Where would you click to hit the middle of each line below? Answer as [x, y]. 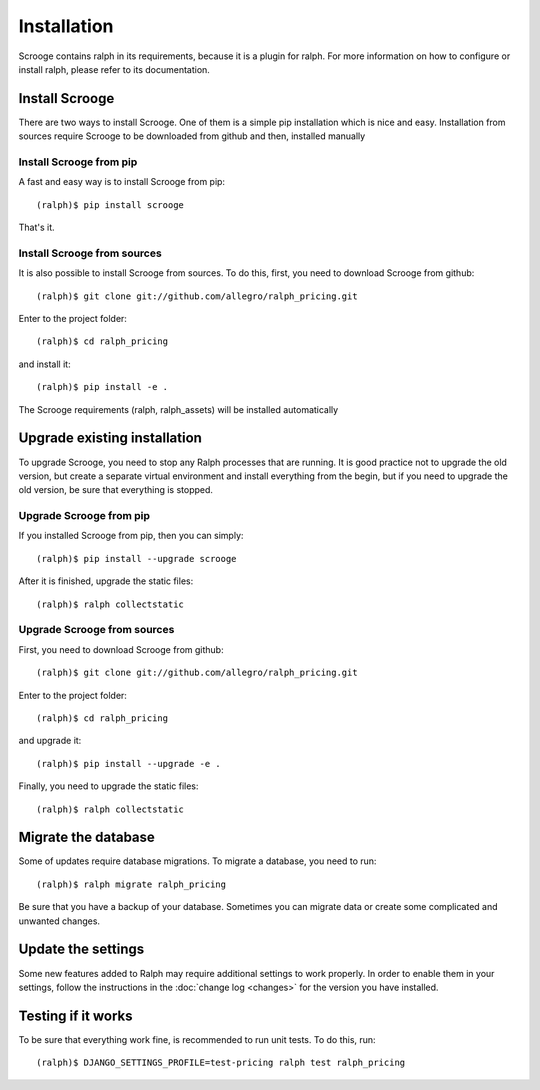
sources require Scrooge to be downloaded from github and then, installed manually [192, 136]
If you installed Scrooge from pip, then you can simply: [131, 536]
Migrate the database [86, 837]
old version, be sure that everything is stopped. [116, 490]
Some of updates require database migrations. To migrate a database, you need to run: [197, 861]
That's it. [36, 227]
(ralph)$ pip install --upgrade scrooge [136, 558]
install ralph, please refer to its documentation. [114, 69]
